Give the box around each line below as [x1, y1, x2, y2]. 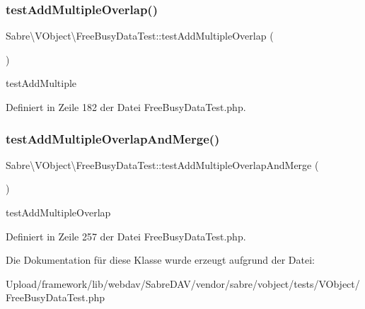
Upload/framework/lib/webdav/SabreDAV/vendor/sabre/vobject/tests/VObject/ [6, 276, 360, 291]
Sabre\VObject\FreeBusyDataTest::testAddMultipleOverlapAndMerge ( [6, 157, 319, 172]
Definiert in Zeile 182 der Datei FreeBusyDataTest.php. [6, 100, 246, 114]
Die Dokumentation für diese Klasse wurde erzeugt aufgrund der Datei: [6, 252, 315, 267]
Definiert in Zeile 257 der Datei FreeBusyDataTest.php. [6, 228, 246, 243]
